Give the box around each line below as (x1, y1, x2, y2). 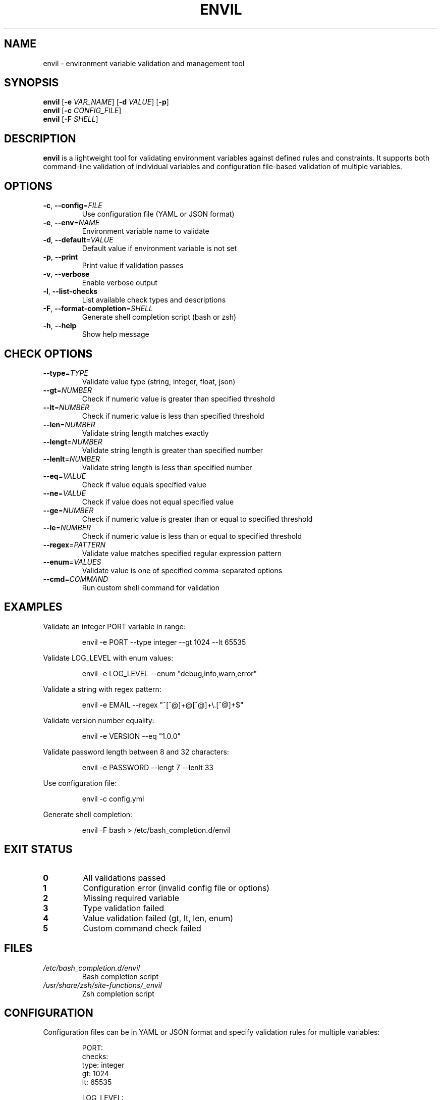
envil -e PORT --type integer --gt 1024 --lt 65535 (82, 637, 246, 646)
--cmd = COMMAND (43, 574, 108, 583)
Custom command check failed (83, 923, 201, 933)
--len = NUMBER (43, 420, 95, 429)
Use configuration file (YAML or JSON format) (82, 210, 235, 219)
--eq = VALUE (43, 471, 86, 480)
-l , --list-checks (43, 287, 98, 296)
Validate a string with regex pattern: (43, 684, 161, 693)
